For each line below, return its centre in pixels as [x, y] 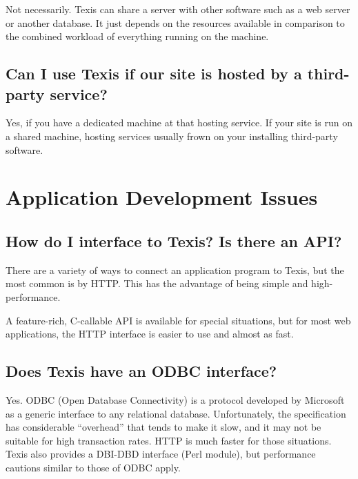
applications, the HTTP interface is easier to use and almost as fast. [150, 334]
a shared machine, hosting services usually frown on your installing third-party [172, 136]
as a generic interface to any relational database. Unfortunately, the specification [176, 413]
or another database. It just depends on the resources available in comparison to [175, 22]
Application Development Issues [162, 197]
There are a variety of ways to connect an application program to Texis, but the [175, 270]
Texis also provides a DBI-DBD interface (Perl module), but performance [161, 454]
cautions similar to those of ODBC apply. [93, 467]
